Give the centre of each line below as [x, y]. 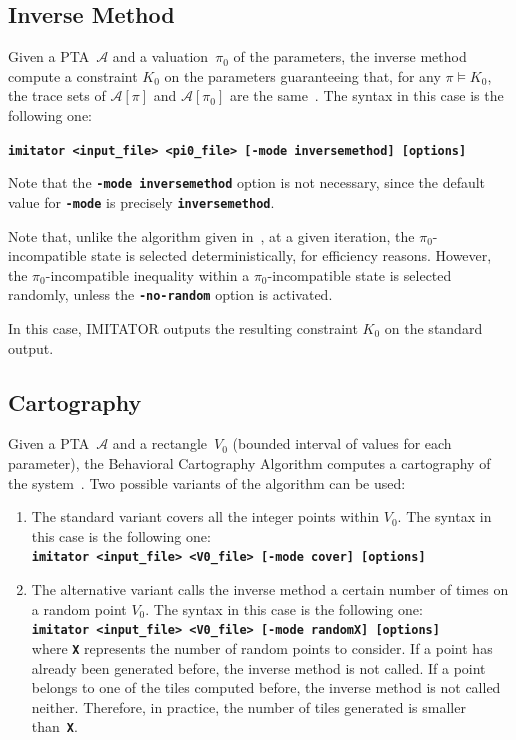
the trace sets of [57, 95]
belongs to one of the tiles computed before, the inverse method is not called [266, 687]
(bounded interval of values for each [342, 443]
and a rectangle [159, 443]
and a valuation [160, 56]
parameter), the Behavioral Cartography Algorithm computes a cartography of [249, 462]
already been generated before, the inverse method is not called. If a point [258, 667]
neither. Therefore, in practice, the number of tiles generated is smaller [248, 706]
